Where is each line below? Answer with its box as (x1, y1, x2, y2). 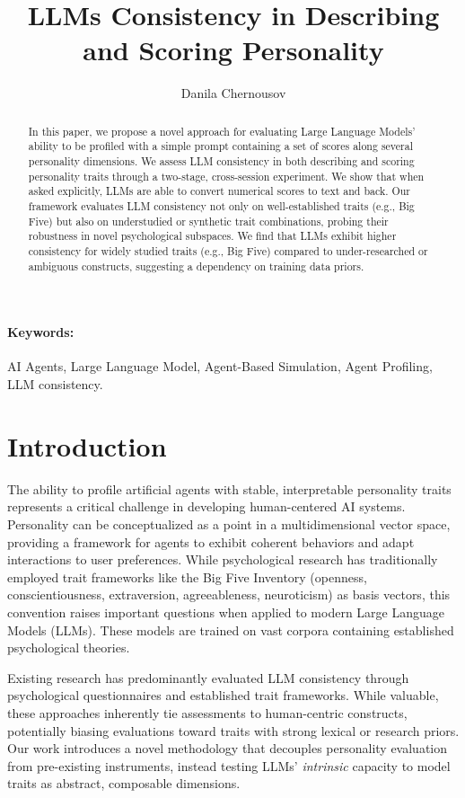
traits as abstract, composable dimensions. (7, 774, 241, 793)
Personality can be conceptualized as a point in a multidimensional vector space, (7, 514, 451, 533)
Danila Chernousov (180, 84, 286, 102)
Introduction (7, 427, 167, 464)
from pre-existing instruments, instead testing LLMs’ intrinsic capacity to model (7, 756, 451, 775)
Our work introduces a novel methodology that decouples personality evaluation (7, 739, 448, 758)
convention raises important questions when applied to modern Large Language (7, 602, 444, 621)
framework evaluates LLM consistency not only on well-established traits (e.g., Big (28, 198, 415, 213)
